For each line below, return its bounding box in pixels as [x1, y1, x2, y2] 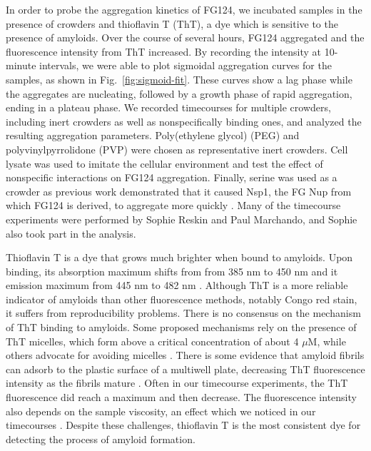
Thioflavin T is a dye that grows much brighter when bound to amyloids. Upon [6, 250, 353, 265]
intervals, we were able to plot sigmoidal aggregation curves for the [39, 58, 332, 73]
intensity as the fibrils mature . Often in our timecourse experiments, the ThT [6, 375, 348, 390]
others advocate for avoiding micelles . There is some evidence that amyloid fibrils [6, 348, 365, 363]
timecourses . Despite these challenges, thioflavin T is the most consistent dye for [6, 417, 361, 432]
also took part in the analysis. [6, 225, 136, 240]
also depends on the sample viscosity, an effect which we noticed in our [6, 403, 316, 418]
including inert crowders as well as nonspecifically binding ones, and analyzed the [6, 113, 362, 128]
